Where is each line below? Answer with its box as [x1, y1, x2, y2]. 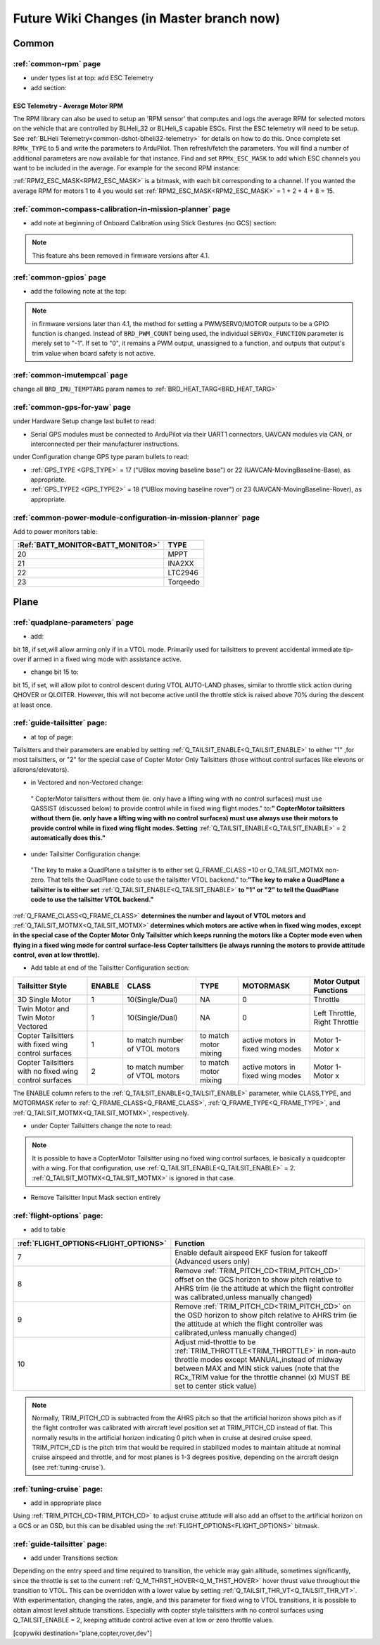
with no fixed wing [17, 1066, 79, 1076]
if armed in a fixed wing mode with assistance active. [27, 655, 182, 663]
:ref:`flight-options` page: [13, 1211, 103, 1220]
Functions [313, 985, 348, 995]
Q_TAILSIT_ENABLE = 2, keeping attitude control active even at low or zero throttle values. [13, 1616, 274, 1625]
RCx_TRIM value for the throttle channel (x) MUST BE [175, 1372, 351, 1382]
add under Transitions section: [30, 1553, 120, 1562]
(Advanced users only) [175, 1256, 251, 1266]
